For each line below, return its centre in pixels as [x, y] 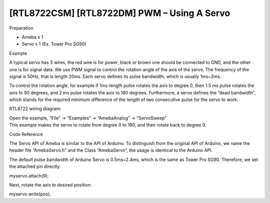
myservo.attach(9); [29, 175]
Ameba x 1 [32, 37]
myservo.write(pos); [30, 194]
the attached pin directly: [35, 166]
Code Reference [26, 134]
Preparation [21, 28]
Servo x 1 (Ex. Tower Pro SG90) [54, 44]
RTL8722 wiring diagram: [35, 109]
